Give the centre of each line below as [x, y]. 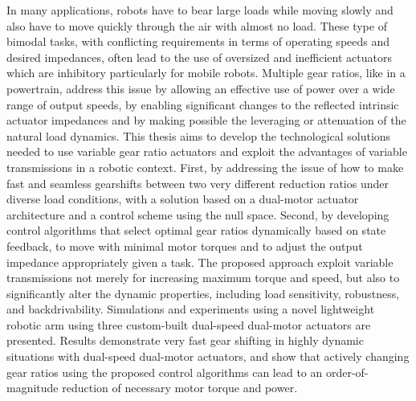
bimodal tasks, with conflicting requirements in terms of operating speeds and [198, 41]
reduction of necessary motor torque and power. [180, 388]
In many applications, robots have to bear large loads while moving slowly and [200, 10]
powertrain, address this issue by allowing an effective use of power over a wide [201, 88]
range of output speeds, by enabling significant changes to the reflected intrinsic [203, 104]
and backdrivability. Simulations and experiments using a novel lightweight [191, 309]
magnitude [33, 388]
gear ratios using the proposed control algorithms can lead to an [165, 372]
